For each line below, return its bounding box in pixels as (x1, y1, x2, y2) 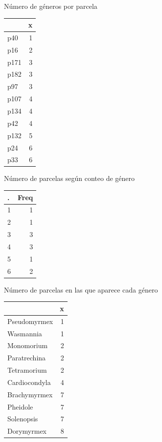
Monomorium (7, 340, 48, 351)
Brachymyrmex (7, 389, 53, 399)
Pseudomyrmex (7, 316, 53, 326)
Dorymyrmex (7, 426, 46, 436)
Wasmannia (7, 328, 42, 338)
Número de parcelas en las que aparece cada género (4, 284, 158, 295)
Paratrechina (7, 353, 46, 363)
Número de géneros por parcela (4, 1, 97, 11)
